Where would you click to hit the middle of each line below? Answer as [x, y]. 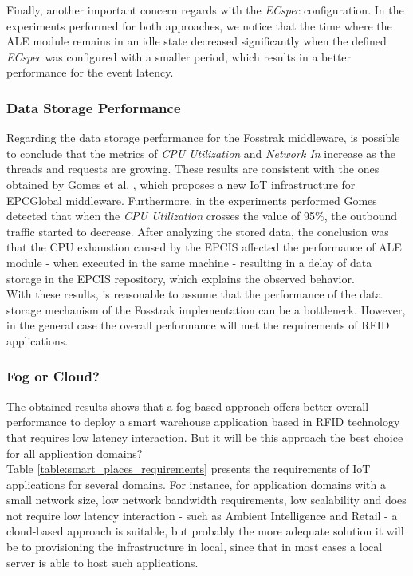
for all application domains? [75, 453]
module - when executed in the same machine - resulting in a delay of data [189, 262]
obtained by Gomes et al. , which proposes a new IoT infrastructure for [181, 184]
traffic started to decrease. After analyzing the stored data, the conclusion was [198, 231]
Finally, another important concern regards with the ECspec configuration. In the [205, 10]
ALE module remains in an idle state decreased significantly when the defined [197, 41]
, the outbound [361, 216]
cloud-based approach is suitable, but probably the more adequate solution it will [205, 531]
